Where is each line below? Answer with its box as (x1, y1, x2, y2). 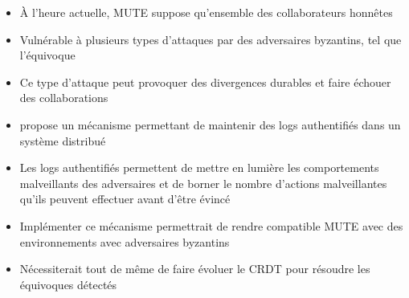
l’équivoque (19, 47, 76, 63)
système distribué (19, 132, 106, 149)
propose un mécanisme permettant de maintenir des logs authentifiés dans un (19, 116, 401, 133)
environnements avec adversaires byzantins (19, 233, 230, 250)
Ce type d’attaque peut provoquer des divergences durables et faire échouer (19, 73, 391, 90)
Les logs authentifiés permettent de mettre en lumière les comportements (19, 159, 379, 176)
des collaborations (19, 89, 108, 106)
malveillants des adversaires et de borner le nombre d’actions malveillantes (19, 174, 387, 191)
